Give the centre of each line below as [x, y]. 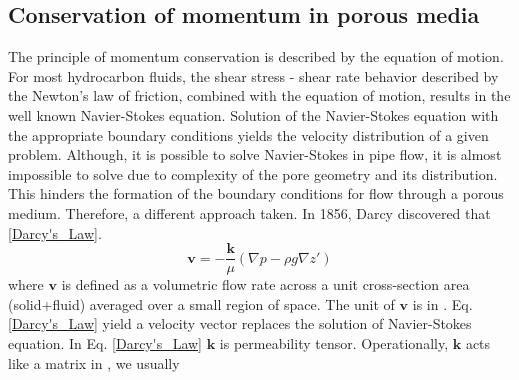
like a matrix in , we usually [94, 362]
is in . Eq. [442, 303]
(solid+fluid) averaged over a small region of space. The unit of [201, 303]
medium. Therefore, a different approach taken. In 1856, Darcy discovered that [249, 212]
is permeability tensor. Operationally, [334, 342]
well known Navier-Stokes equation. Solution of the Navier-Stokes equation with [253, 114]
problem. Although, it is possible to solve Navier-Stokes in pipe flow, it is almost [255, 154]
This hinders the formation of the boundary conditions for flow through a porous [256, 193]
